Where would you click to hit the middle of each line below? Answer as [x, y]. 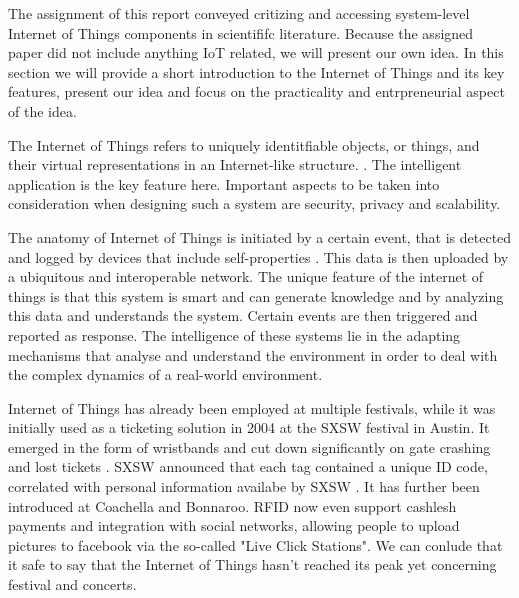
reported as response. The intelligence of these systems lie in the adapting [234, 334]
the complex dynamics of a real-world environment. [165, 374]
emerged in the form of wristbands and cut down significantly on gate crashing [249, 446]
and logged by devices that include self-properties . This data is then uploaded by [258, 256]
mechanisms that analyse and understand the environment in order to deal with [253, 354]
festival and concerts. [72, 584]
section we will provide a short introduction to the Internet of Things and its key [256, 71]
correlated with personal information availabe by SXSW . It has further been [244, 486]
